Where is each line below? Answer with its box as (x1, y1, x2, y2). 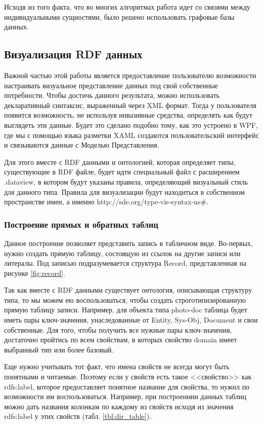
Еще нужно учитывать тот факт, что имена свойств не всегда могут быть (4, 361, 230, 372)
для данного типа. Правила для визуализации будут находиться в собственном (4, 186, 245, 197)
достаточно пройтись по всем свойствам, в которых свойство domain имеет (4, 334, 237, 345)
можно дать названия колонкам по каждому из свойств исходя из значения (4, 401, 234, 411)
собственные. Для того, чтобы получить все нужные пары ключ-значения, (4, 324, 232, 335)
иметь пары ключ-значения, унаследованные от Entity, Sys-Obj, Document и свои (4, 314, 258, 325)
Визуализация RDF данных (4, 46, 143, 62)
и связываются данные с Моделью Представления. (4, 139, 159, 150)
